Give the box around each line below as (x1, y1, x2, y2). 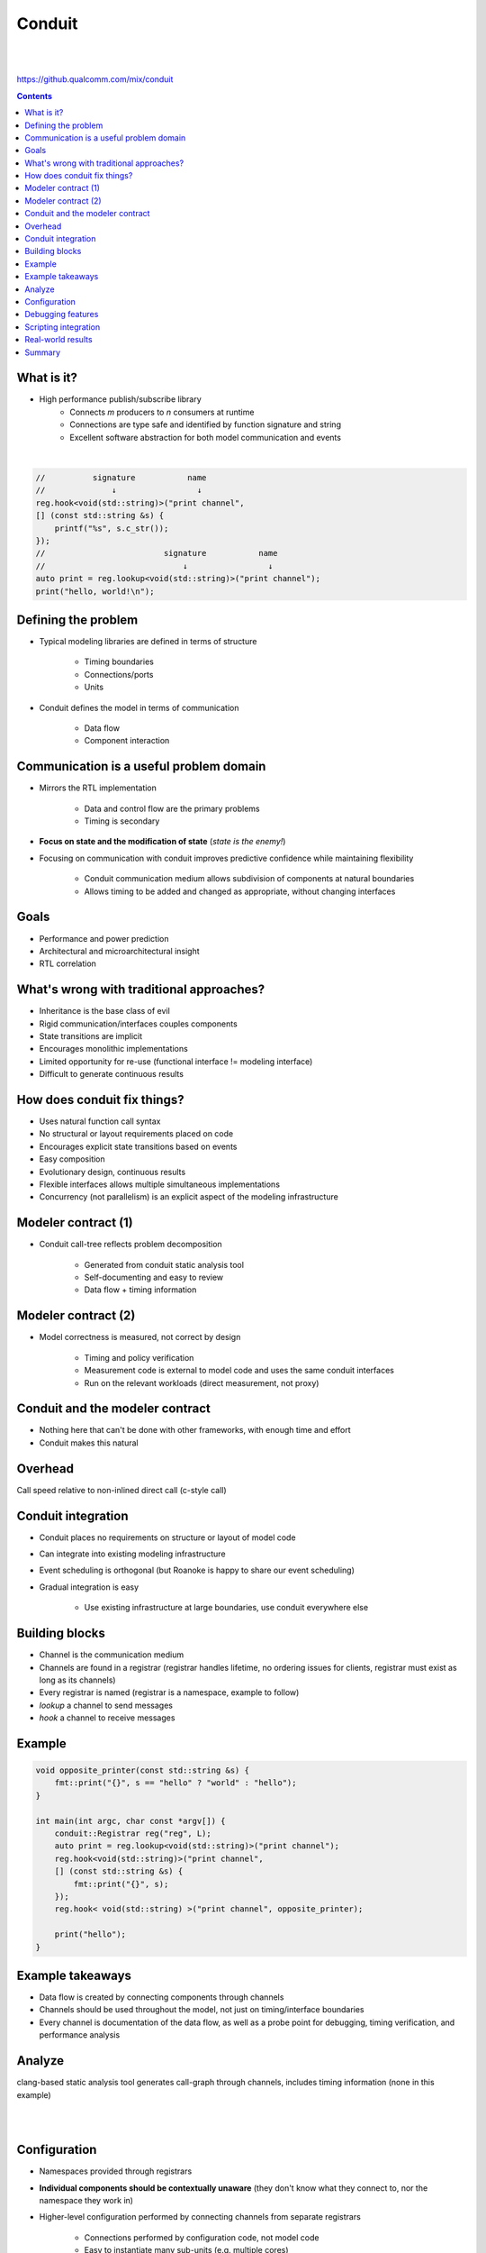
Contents (16, 90, 53, 101)
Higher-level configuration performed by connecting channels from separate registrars (39, 2212, 362, 2222)
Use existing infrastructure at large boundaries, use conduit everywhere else (84, 1602, 369, 1613)
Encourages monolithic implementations (39, 1044, 188, 1054)
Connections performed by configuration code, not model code (84, 2231, 319, 2243)
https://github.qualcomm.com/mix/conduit (16, 74, 174, 85)
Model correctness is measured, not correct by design (39, 1332, 241, 1343)
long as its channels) (39, 1674, 116, 1685)
